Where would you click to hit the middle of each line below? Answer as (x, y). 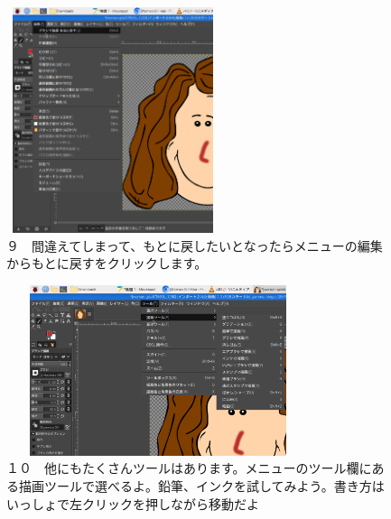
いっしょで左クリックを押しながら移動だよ (133, 503)
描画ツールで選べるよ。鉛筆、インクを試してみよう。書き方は (201, 485)
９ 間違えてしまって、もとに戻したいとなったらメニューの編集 (195, 245)
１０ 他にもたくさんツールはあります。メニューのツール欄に (189, 468)
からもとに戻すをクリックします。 (107, 263)
